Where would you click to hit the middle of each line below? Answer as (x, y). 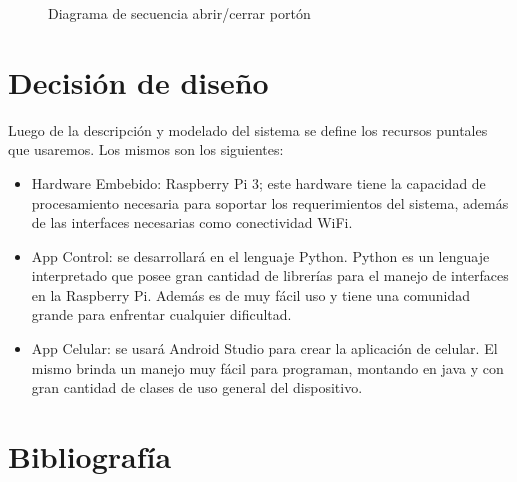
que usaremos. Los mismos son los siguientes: (146, 149)
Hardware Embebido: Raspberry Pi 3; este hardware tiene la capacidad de (258, 182)
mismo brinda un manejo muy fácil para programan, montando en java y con (267, 367)
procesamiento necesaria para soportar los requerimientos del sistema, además (270, 202)
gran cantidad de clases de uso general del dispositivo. (197, 387)
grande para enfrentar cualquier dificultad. (161, 314)
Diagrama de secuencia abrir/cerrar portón (179, 13)
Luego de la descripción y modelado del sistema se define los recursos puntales (248, 129)
